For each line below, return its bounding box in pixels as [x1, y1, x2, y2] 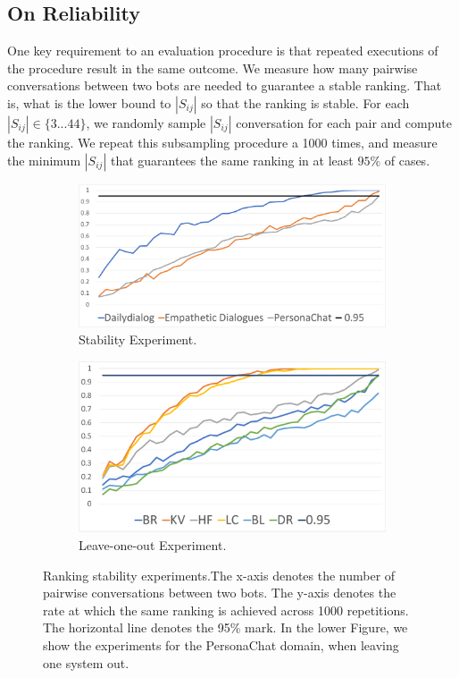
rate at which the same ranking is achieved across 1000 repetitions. [43, 600, 409, 619]
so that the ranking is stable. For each [201, 93, 410, 112]
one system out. [43, 653, 129, 672]
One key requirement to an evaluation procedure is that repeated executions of [7, 41, 438, 60]
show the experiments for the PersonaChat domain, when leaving [43, 636, 399, 655]
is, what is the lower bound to [7, 93, 171, 112]
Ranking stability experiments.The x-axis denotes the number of [43, 565, 396, 584]
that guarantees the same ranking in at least [110, 150, 354, 169]
